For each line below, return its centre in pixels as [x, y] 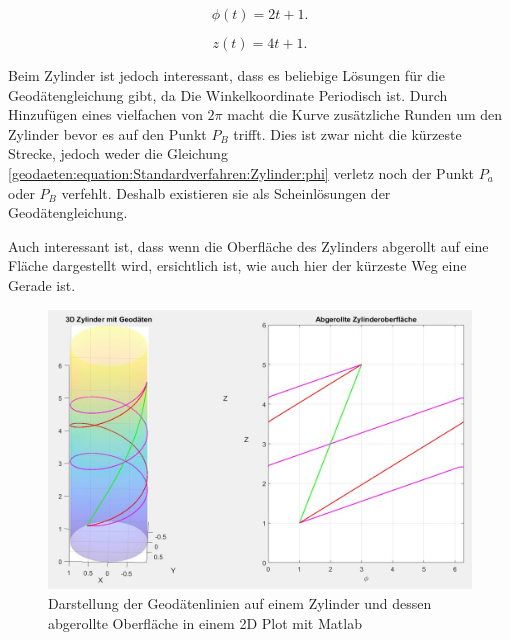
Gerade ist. [42, 284]
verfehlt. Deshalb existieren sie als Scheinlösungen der [226, 192]
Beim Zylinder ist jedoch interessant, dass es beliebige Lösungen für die [226, 75]
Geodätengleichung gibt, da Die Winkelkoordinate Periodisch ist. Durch [228, 94]
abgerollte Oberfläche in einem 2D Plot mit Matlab [205, 622]
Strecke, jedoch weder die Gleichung [118, 153]
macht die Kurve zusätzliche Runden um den [365, 114]
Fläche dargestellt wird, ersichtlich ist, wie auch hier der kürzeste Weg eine [237, 265]
